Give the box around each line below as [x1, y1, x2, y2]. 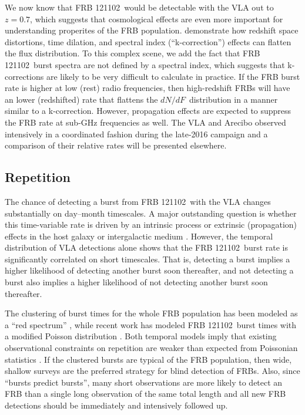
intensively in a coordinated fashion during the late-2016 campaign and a [5, 127, 268, 140]
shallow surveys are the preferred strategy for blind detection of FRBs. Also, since [5, 365, 300, 377]
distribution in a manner [189, 93, 278, 105]
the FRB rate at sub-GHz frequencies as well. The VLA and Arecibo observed [5, 116, 286, 128]
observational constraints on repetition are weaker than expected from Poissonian [5, 342, 298, 354]
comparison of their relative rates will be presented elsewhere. [5, 139, 227, 151]
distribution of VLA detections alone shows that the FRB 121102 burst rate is [5, 241, 289, 254]
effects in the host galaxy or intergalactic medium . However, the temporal [5, 230, 273, 242]
